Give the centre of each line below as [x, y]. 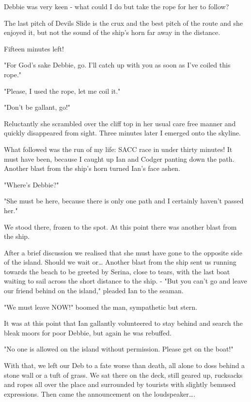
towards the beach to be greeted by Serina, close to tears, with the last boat [117, 271]
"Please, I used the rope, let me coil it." [62, 91]
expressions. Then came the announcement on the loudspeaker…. [100, 394]
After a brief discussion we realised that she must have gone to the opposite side [123, 252]
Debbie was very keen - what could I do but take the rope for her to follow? [117, 6]
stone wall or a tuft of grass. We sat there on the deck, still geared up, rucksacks [123, 375]
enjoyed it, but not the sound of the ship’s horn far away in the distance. [112, 32]
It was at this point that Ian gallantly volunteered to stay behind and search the [123, 323]
